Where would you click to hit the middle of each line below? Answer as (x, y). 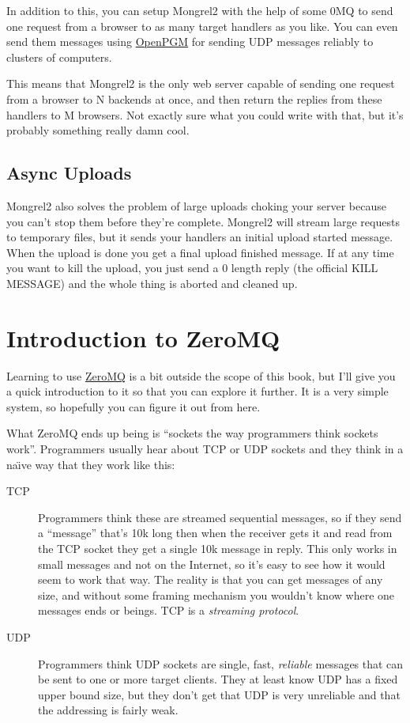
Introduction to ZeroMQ (143, 337)
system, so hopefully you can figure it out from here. (134, 406)
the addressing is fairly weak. (108, 710)
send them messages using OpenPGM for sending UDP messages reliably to (190, 42)
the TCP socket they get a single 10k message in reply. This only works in (218, 548)
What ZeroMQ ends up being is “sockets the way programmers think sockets (192, 433)
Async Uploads (69, 173)
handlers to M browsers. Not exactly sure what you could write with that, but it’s (205, 114)
